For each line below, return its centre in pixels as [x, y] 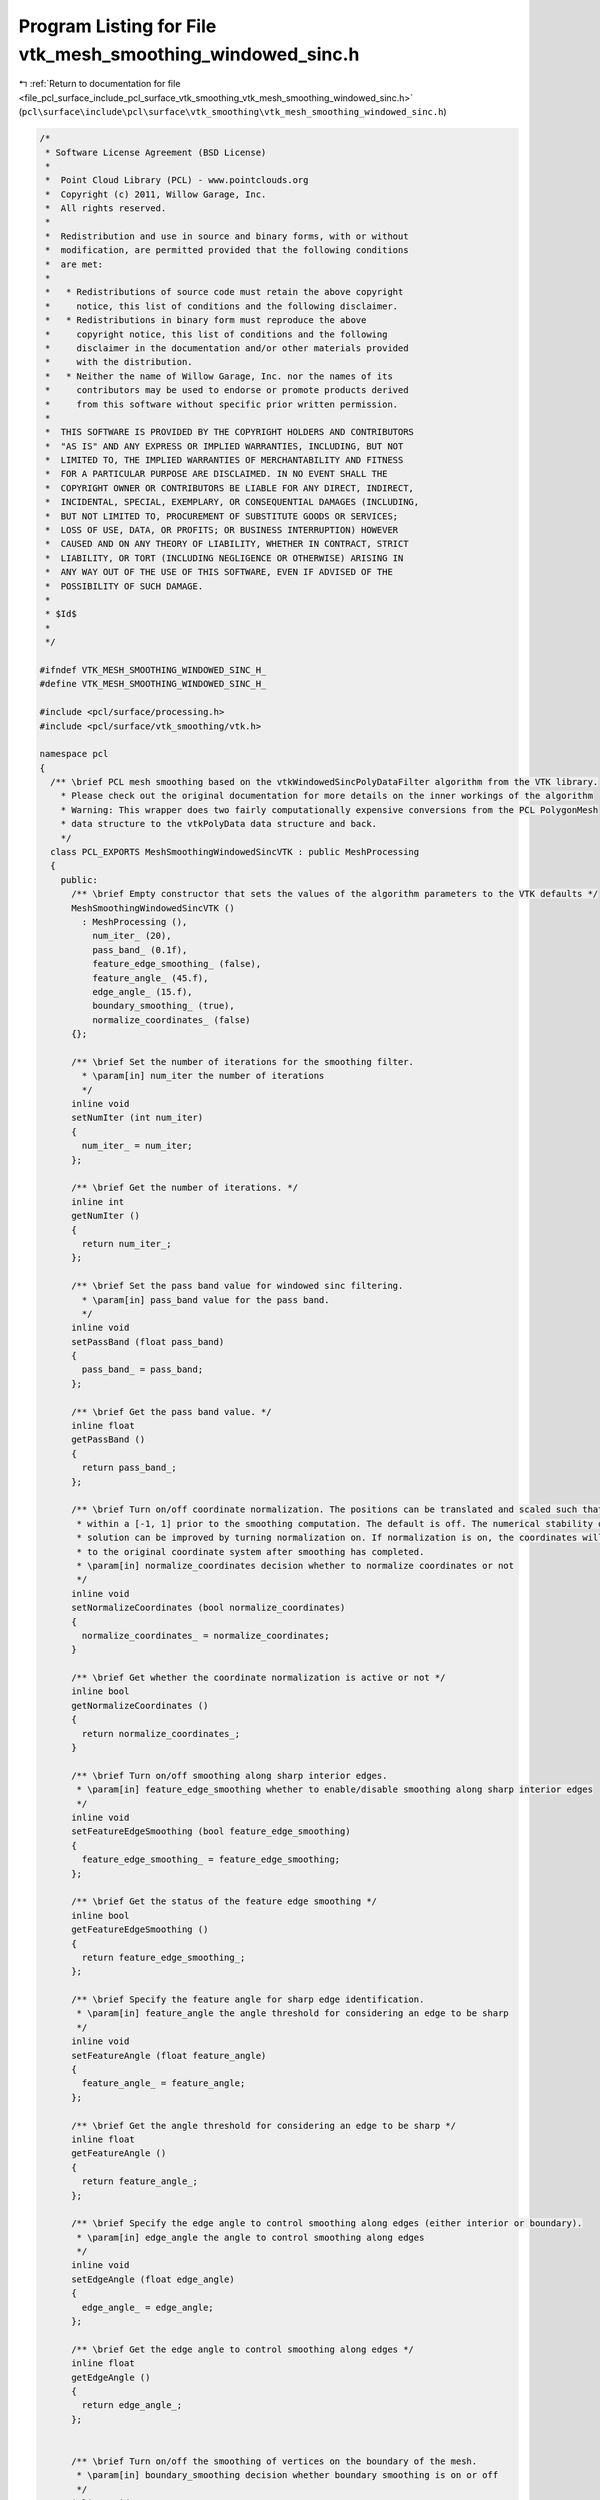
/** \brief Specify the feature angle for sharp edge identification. [248, 1999]
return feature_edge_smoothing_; [163, 1957]
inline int [98, 1201]
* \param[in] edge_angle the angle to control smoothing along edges [250, 2237]
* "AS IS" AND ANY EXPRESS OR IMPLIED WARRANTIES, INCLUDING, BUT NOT [224, 446]
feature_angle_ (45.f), [150, 978]
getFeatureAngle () [119, 2153]
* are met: [74, 264]
